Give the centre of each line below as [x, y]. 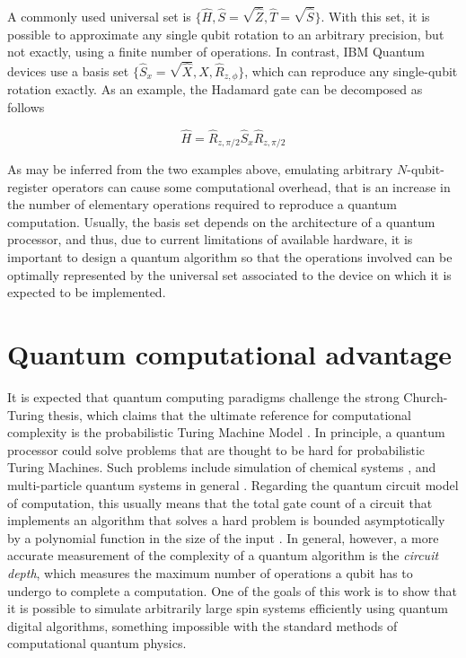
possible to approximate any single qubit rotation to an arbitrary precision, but [226, 34]
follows [26, 106]
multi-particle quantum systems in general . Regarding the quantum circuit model [233, 484]
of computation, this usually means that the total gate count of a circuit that [220, 502]
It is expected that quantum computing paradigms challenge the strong [203, 396]
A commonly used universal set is [99, 16]
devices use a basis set [68, 70]
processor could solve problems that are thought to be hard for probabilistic [216, 449]
